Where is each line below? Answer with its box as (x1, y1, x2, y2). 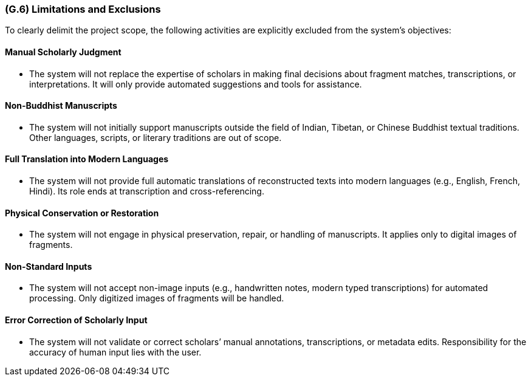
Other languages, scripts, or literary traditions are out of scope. (29, 132, 282, 143)
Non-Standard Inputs (5, 261, 92, 272)
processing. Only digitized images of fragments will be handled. (29, 293, 284, 304)
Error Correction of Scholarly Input (5, 315, 148, 326)
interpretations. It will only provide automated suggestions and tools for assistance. (29, 78, 362, 89)
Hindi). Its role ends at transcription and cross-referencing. (29, 186, 264, 197)
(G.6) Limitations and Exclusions (5, 3, 161, 15)
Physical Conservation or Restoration (5, 207, 159, 218)
